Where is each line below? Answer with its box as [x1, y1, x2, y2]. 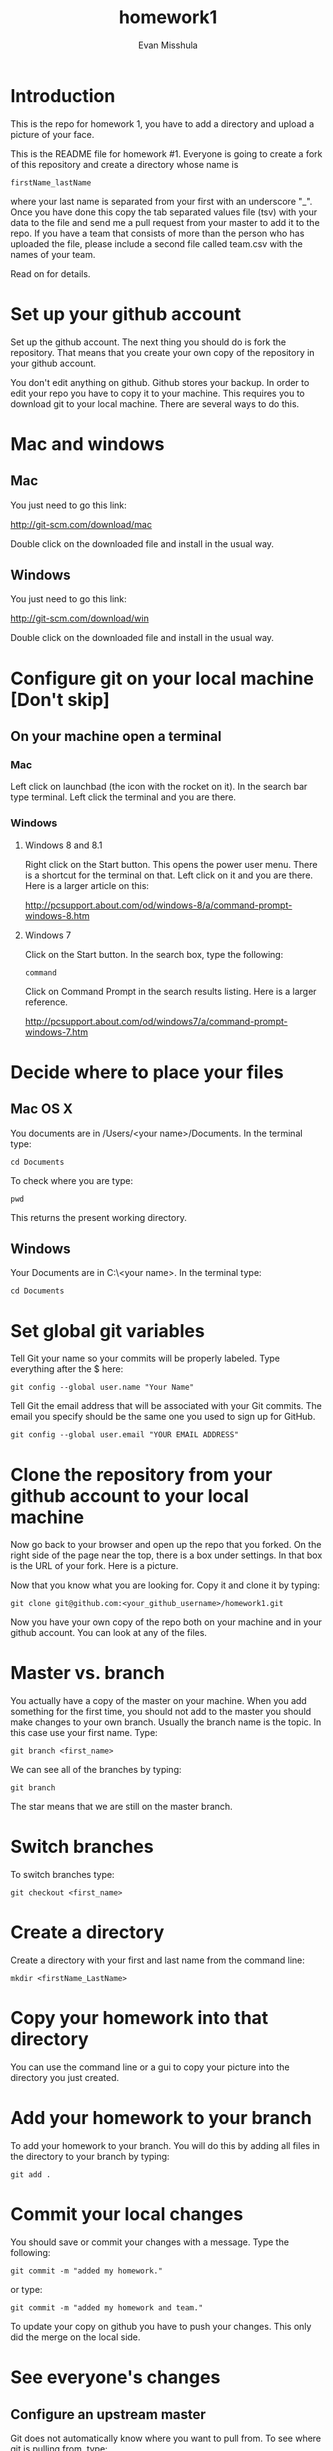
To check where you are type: [10, 1174, 134, 1186]
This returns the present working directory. [10, 1211, 187, 1223]
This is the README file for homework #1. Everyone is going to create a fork [10, 147, 323, 160]
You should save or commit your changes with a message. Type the [10, 2236, 290, 2248]
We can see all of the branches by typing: [10, 1764, 182, 1776]
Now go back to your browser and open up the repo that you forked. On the [10, 1539, 322, 1551]
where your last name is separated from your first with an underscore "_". [10, 195, 313, 207]
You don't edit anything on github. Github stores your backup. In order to [10, 376, 310, 388]
